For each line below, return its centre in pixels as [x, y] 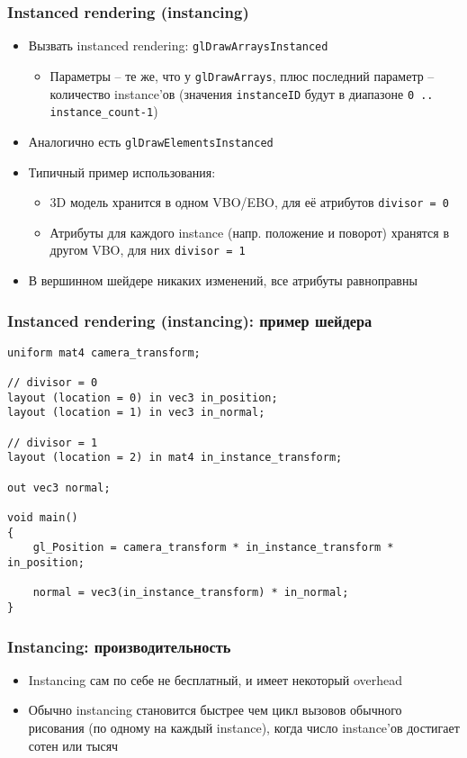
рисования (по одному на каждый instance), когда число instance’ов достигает [244, 728]
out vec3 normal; [59, 487]
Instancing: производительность [119, 646]
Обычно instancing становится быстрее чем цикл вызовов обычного [215, 710]
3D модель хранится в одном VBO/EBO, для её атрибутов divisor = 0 [249, 202]
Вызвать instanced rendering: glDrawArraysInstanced [178, 45]
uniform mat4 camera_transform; [104, 352]
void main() [43, 518]
